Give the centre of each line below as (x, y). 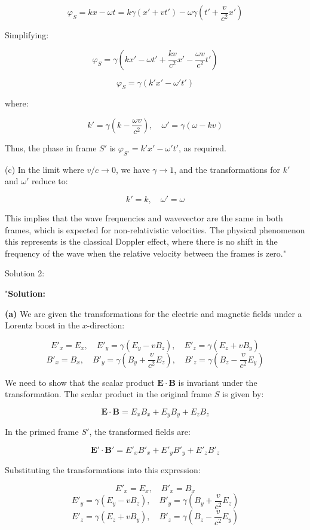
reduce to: (50, 181)
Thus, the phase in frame (51, 147)
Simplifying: (27, 35)
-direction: (106, 325)
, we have (133, 169)
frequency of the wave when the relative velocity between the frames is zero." (145, 253)
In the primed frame (42, 432)
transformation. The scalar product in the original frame (108, 394)
